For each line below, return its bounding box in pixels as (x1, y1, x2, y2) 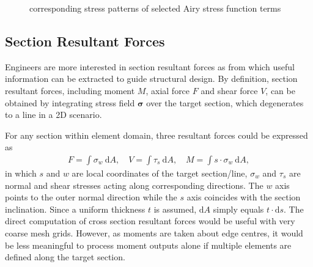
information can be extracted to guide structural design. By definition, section (5, 72, 298, 85)
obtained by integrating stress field (5, 96, 135, 109)
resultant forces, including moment (5, 84, 135, 97)
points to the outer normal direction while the (5, 191, 177, 203)
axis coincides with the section (186, 191, 301, 203)
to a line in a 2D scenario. (5, 108, 102, 121)
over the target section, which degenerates (146, 96, 304, 109)
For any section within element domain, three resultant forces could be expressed (5, 128, 308, 141)
